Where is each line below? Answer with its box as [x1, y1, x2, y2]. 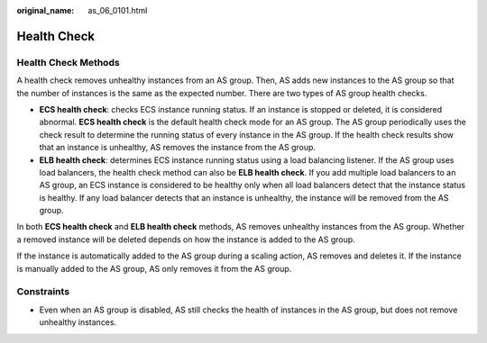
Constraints [16, 285, 70, 298]
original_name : [16, 5, 75, 15]
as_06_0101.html [87, 5, 148, 15]
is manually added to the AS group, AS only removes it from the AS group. [16, 263, 292, 274]
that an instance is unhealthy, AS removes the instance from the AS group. [39, 142, 316, 153]
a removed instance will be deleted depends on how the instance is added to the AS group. [16, 234, 355, 245]
